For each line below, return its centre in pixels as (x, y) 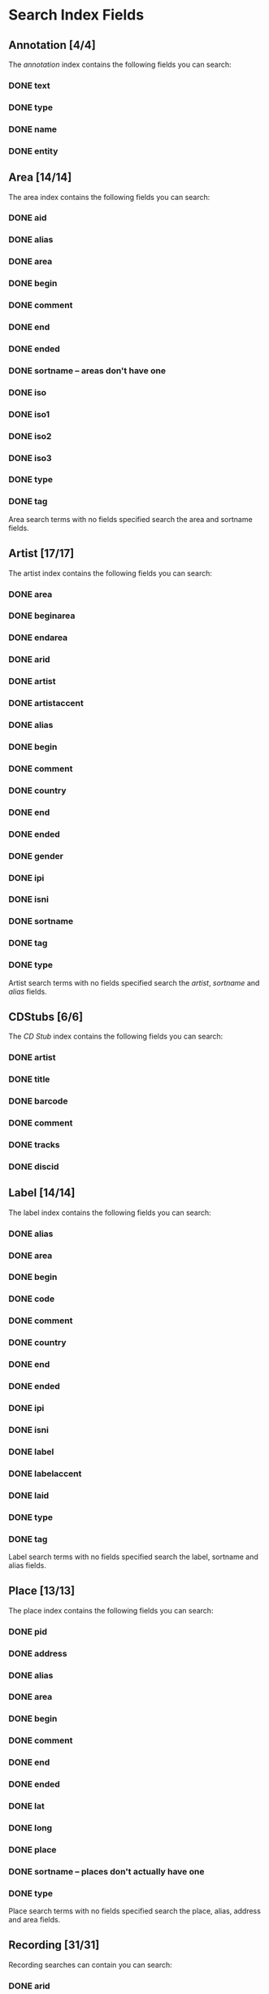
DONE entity (33, 150)
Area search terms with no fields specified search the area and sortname (131, 519)
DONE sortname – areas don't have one (87, 370)
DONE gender (36, 856)
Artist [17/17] (41, 553)
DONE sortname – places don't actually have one (106, 1871)
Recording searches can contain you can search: (90, 1965)
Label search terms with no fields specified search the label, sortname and (133, 1556)
